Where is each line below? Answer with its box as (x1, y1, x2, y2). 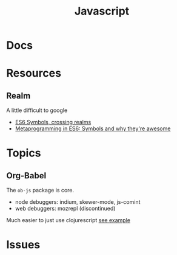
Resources (6, 66, 62, 80)
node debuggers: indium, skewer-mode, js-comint (15, 198, 141, 206)
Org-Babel (6, 170, 47, 181)
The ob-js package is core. (6, 187, 75, 194)
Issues (6, 238, 41, 252)
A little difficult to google (6, 107, 68, 114)
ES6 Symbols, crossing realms (15, 119, 92, 126)
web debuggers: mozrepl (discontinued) (15, 205, 116, 212)
